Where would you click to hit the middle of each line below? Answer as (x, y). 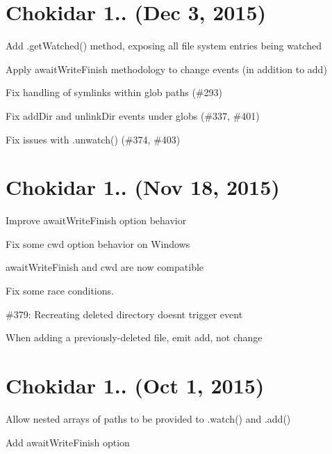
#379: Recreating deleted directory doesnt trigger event (124, 314)
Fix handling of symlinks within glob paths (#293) (114, 92)
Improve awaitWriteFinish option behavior (96, 220)
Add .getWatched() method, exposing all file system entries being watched (164, 46)
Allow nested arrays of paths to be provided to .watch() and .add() (148, 418)
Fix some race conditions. (60, 290)
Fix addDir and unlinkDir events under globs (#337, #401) (133, 115)
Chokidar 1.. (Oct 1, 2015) (135, 385)
